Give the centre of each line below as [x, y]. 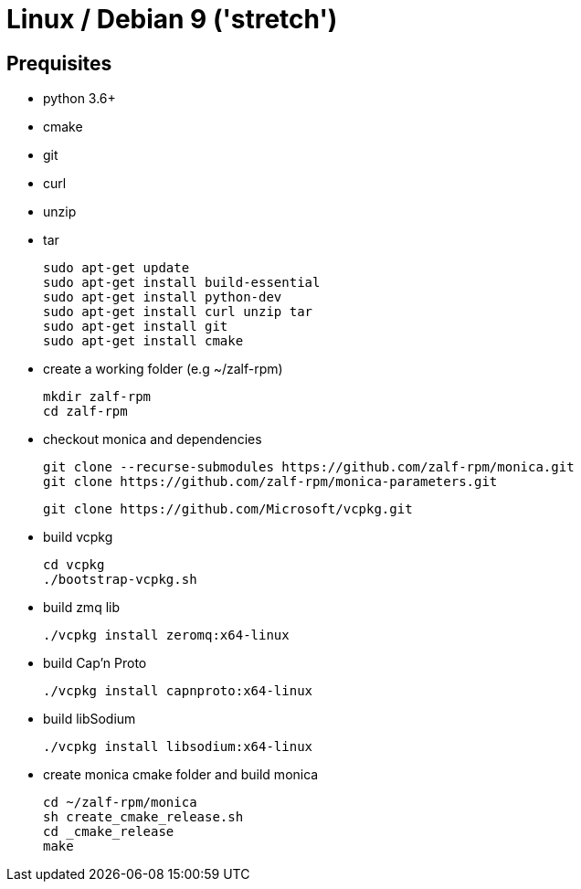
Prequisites [59, 63]
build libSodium [90, 719]
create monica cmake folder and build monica [181, 775]
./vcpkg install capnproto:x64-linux [178, 691]
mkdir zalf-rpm [97, 397]
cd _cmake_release [109, 832]
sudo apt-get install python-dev [163, 297]
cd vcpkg [74, 565]
